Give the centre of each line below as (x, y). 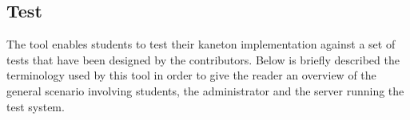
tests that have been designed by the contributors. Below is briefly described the (203, 59)
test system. (36, 106)
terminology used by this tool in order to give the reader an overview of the (191, 75)
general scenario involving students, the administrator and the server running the (205, 90)
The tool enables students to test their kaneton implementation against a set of (201, 44)
